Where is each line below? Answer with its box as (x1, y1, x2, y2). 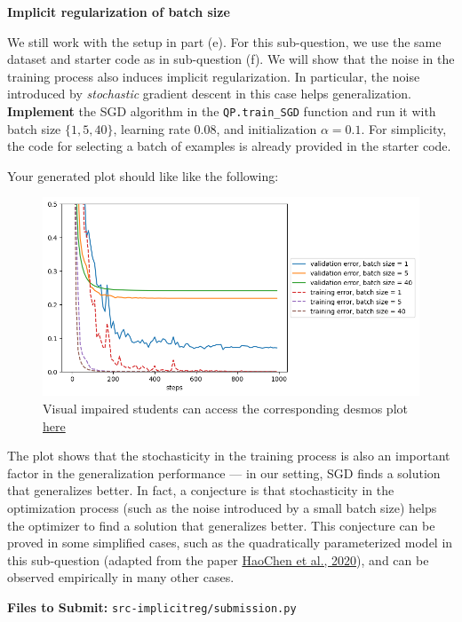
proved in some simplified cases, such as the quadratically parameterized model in (7, 533, 453, 552)
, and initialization (216, 119, 317, 138)
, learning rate (113, 119, 190, 138)
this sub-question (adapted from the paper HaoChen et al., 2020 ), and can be (7, 550, 429, 569)
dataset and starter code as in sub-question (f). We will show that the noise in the (7, 50, 455, 68)
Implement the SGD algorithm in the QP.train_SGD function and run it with (7, 101, 436, 120)
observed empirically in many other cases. (7, 568, 235, 587)
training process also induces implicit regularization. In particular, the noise (7, 67, 420, 85)
